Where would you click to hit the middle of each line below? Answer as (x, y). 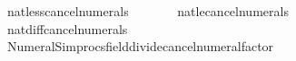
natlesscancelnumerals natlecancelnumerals (148, 11)
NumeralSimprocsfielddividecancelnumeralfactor (140, 46)
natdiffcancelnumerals (67, 28)
